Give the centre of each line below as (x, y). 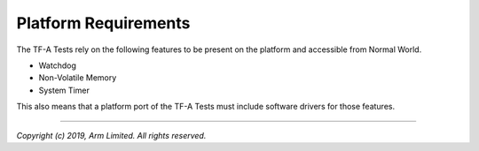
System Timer (64, 90)
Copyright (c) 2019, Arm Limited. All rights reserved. (111, 135)
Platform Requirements (103, 23)
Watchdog (58, 65)
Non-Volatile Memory (78, 78)
